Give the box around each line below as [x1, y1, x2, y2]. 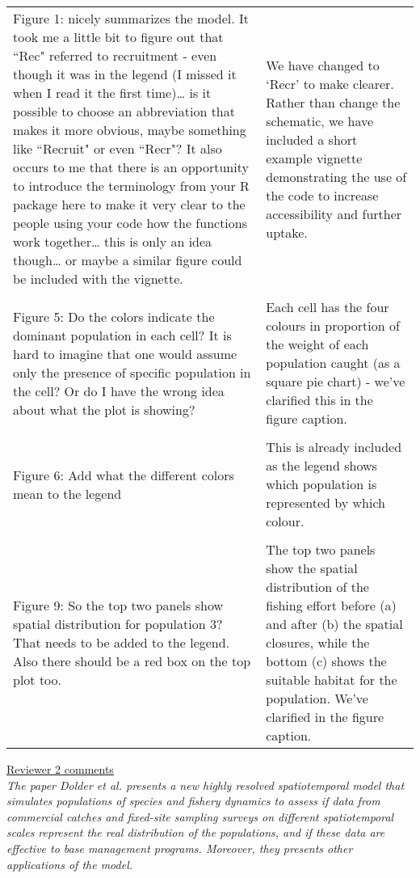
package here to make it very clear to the [13, 195, 246, 213]
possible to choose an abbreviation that [13, 102, 235, 120]
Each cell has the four [266, 298, 389, 316]
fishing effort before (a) [266, 596, 397, 614]
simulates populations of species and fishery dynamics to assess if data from [6, 792, 380, 809]
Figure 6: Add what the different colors [13, 465, 234, 484]
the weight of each [266, 335, 369, 353]
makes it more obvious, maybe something [13, 120, 246, 139]
